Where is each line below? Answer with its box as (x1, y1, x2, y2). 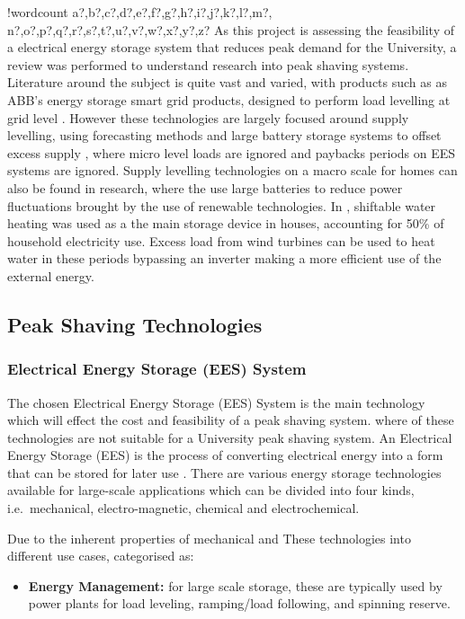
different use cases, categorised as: (7, 546, 194, 565)
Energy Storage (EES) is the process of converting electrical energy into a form (7, 446, 443, 464)
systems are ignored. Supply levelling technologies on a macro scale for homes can (7, 161, 458, 180)
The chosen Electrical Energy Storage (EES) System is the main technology (7, 393, 425, 411)
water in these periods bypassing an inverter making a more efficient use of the (7, 249, 442, 268)
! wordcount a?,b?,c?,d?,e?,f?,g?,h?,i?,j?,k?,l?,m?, (7, 3, 273, 21)
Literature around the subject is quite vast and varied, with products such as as (7, 73, 447, 92)
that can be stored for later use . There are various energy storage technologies (7, 463, 442, 482)
